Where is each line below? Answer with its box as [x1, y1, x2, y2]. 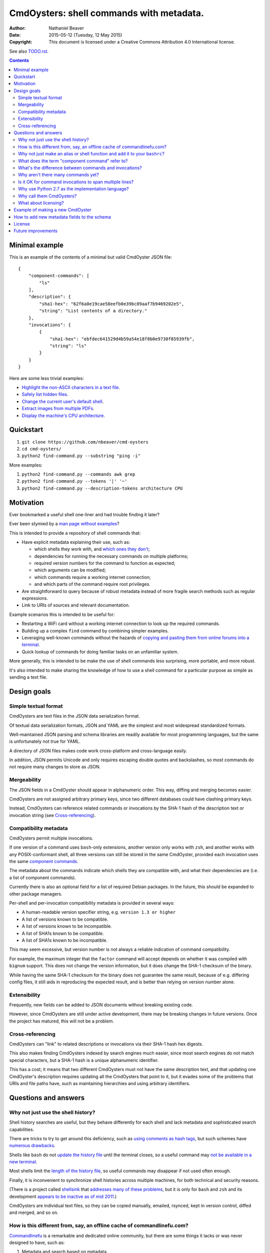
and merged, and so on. [9, 1209, 58, 1215]
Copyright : [9, 39, 32, 45]
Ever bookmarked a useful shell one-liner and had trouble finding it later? [9, 511, 160, 517]
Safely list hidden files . [21, 391, 68, 397]
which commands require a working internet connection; [34, 574, 151, 580]
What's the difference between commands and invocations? [18, 164, 142, 170]
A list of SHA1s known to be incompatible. [21, 937, 107, 943]
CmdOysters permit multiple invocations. [9, 835, 93, 841]
